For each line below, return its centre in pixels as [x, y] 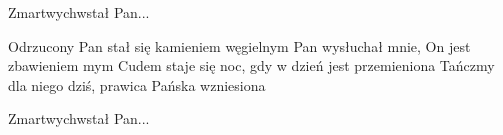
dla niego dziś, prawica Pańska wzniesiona [137, 84]
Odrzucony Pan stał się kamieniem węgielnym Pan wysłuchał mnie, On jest [239, 45]
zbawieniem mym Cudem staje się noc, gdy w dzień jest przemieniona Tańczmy [251, 65]
